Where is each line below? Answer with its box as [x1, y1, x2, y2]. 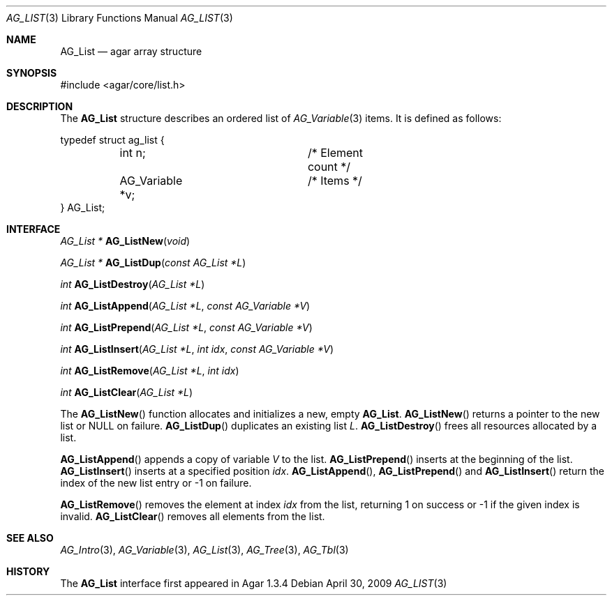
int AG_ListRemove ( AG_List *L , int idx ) [60, 365, 239, 376]
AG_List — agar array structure [60, 45, 202, 57]
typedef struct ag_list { [60, 134, 165, 146]
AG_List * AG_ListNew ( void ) [60, 235, 191, 247]
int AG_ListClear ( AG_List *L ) [60, 386, 193, 398]
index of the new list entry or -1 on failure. [60, 477, 252, 489]
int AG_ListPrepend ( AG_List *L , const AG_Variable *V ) [60, 321, 313, 333]
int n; [119, 146, 146, 160]
